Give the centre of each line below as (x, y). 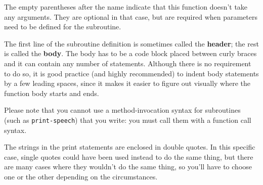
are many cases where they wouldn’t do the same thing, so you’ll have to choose (128, 167)
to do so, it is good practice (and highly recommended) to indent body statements (131, 73)
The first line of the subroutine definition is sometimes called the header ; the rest (131, 43)
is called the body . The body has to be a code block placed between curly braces (130, 53)
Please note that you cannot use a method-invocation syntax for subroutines (122, 110)
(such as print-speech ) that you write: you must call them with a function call (128, 120)
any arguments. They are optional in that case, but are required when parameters (131, 16)
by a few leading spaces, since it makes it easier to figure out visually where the (127, 83)
